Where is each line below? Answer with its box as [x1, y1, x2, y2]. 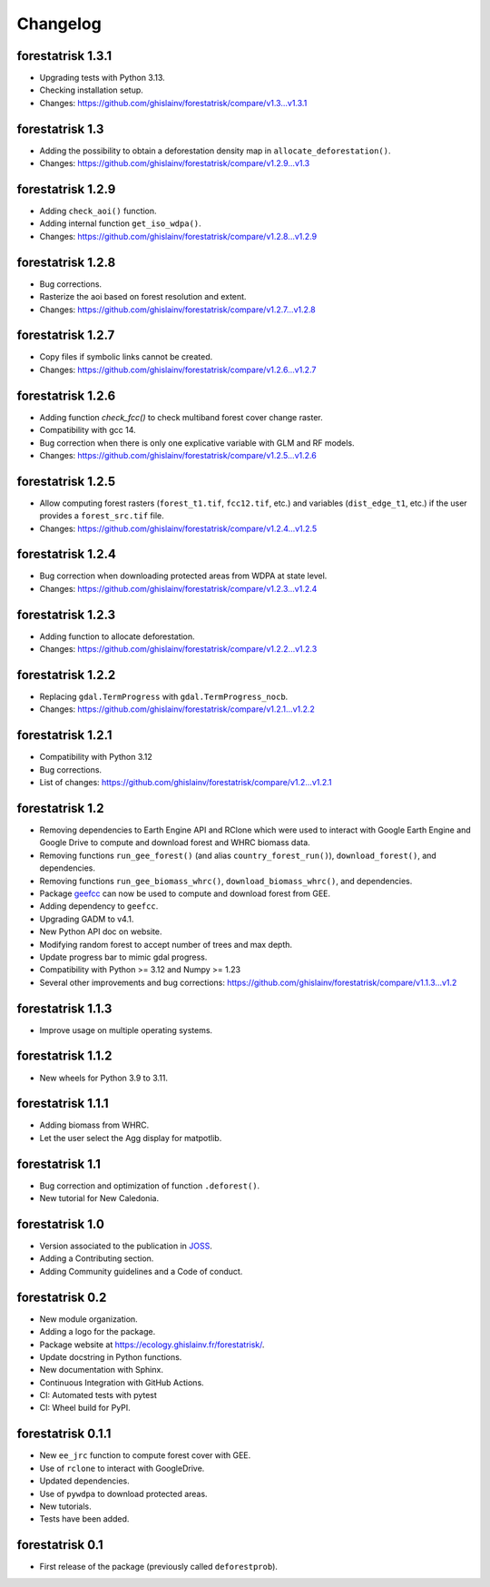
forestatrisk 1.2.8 [16, 254, 116, 270]
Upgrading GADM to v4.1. [39, 913, 134, 924]
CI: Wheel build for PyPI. [39, 1403, 131, 1414]
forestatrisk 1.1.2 [16, 1049, 113, 1064]
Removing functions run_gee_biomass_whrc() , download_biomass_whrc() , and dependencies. [39, 875, 413, 886]
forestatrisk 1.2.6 [16, 388, 116, 403]
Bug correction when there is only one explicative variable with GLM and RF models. [39, 437, 355, 448]
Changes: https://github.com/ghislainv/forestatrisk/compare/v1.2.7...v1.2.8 [39, 304, 317, 315]
